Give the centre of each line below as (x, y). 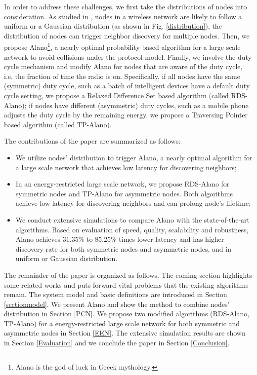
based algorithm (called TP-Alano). (58, 124)
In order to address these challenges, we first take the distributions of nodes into (126, 6)
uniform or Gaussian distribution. (66, 258)
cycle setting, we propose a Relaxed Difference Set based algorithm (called (116, 95)
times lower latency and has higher (171, 239)
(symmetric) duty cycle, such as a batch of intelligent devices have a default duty (127, 86)
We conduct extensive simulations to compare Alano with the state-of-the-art (133, 219)
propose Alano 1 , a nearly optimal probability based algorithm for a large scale (122, 46)
